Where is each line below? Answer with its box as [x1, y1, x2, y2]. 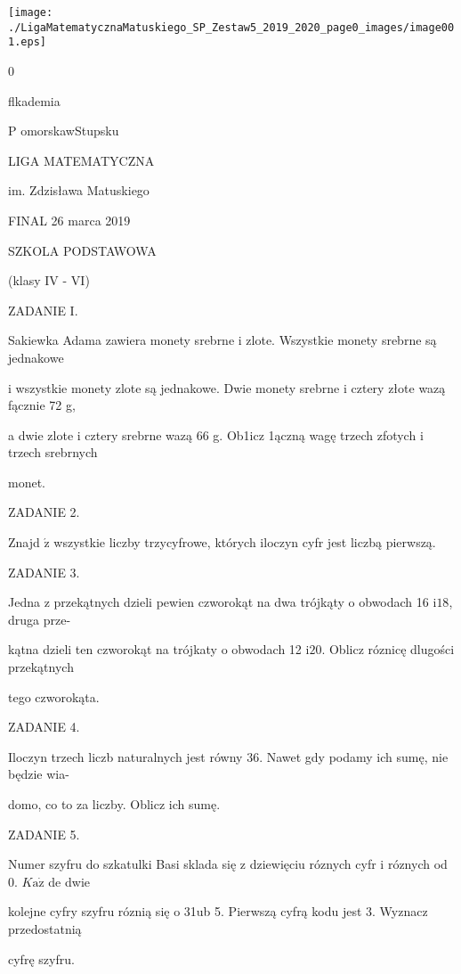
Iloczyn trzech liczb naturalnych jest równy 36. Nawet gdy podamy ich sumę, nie [8, 747, 449, 765]
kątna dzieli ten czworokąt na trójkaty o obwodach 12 [8, 640, 302, 659]
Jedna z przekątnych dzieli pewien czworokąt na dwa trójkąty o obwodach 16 [8, 593, 429, 611]
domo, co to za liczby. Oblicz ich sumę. [8, 795, 221, 813]
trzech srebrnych [8, 443, 98, 462]
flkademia [8, 91, 61, 110]
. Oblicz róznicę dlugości [321, 640, 455, 659]
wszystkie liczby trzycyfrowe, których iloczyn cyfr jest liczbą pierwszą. [53, 533, 436, 552]
